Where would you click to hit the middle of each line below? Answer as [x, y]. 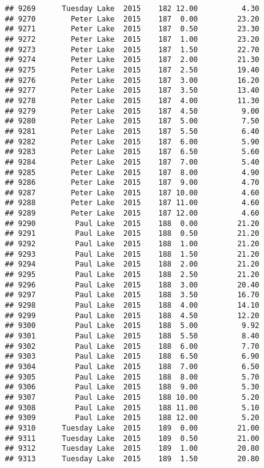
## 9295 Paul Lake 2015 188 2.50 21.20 [132, 275]
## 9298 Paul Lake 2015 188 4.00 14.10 [132, 306]
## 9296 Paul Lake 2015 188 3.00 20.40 [132, 285]
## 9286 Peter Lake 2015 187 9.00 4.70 [132, 183]
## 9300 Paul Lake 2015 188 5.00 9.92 [132, 326]
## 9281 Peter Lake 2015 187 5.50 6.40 [132, 131]
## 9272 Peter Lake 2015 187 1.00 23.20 [132, 39]
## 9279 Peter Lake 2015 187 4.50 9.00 [132, 111]
